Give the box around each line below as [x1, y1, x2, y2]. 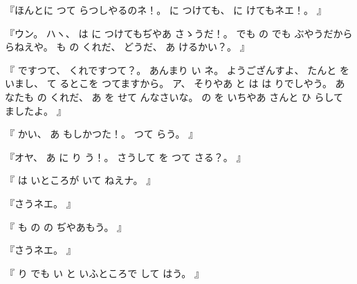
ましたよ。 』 [5, 103, 66, 117]
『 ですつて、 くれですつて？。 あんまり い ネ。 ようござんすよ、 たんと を [5, 62, 349, 77]
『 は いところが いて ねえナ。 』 [5, 173, 156, 187]
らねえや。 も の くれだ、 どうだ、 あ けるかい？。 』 [5, 39, 250, 54]
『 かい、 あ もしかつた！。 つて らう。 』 [5, 126, 199, 141]
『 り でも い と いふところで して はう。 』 [5, 265, 205, 280]
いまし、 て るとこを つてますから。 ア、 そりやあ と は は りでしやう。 [5, 76, 332, 91]
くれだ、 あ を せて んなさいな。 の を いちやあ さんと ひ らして [50, 89, 344, 104]
